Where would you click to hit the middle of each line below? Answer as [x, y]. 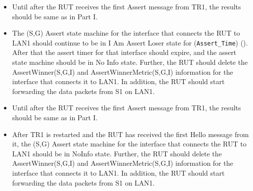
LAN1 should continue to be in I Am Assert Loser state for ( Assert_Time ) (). [130, 42]
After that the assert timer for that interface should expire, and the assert [124, 52]
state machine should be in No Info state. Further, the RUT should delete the [130, 62]
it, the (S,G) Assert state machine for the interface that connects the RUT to [129, 144]
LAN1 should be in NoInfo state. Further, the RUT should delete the [117, 153]
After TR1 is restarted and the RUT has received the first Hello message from [130, 134]
